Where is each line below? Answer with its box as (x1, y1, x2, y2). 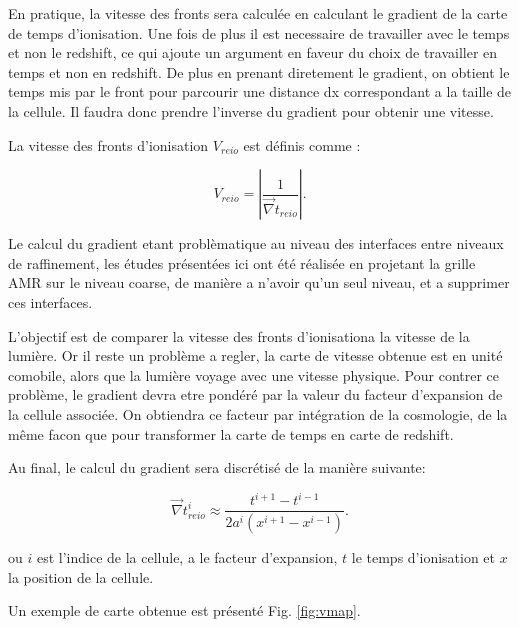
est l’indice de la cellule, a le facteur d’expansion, (36, 547, 338, 568)
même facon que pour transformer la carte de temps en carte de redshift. (8, 423, 454, 444)
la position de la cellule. (8, 566, 154, 587)
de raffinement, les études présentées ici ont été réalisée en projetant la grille (8, 252, 476, 273)
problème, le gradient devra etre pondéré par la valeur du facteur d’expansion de (8, 384, 503, 405)
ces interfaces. (8, 291, 93, 312)
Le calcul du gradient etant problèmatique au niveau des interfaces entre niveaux (8, 233, 504, 254)
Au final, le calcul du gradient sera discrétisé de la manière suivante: (8, 457, 426, 478)
